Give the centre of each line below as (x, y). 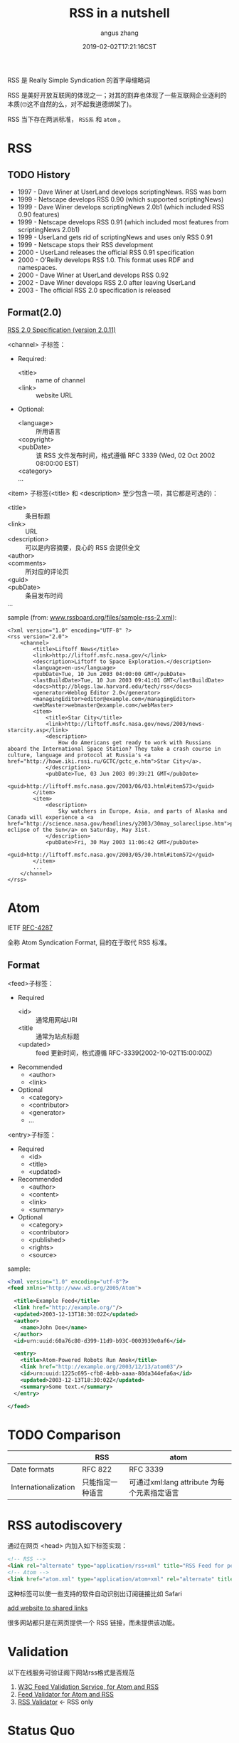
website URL (54, 395)
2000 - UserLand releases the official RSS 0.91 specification (106, 252)
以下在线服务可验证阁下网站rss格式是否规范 (71, 1672)
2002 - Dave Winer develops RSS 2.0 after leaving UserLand (106, 282)
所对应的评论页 (47, 571)
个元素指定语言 (154, 1493)
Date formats (33, 1469)
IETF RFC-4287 (30, 927)
